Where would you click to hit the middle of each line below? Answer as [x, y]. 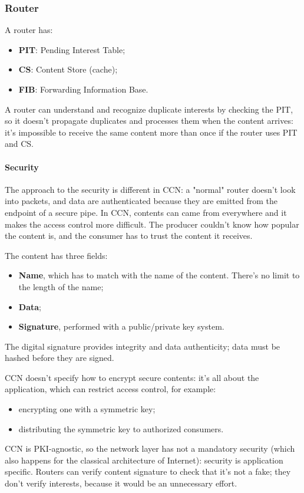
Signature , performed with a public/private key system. [121, 326]
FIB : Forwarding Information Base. [83, 89]
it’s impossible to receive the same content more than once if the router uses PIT [151, 132]
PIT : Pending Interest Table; [72, 49]
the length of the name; [61, 286]
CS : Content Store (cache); [68, 69]
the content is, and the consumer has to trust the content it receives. [129, 236]
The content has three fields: [56, 255]
